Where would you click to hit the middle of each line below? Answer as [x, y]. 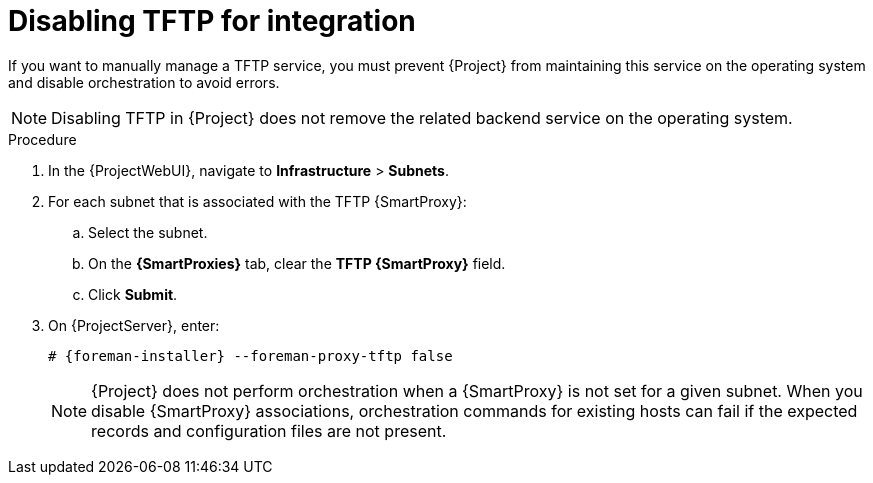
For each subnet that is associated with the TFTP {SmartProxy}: [257, 201]
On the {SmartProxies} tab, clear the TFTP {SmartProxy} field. [297, 263]
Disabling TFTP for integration [212, 21]
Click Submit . [133, 294]
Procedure [42, 139]
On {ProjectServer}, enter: [134, 325]
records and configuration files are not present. [269, 430]
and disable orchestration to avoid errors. [144, 82]
